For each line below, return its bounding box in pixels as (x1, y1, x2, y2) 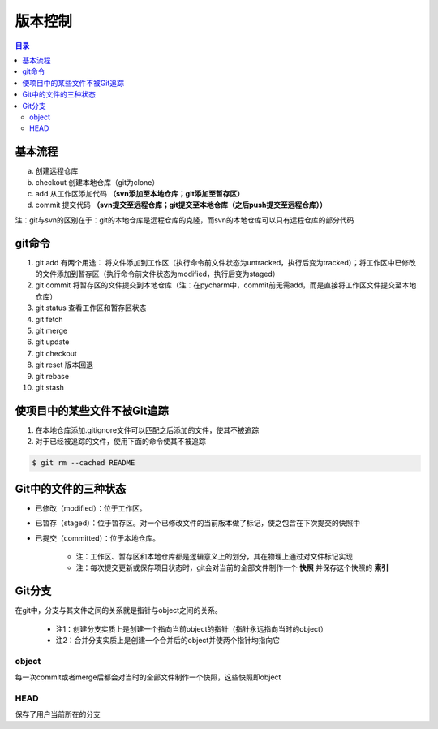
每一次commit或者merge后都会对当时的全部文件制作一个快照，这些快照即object (15, 672, 281, 682)
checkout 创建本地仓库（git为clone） (35, 177, 160, 187)
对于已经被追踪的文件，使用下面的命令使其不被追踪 (35, 437, 206, 446)
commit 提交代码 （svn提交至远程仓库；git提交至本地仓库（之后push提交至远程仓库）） (35, 200, 328, 210)
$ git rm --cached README (32, 459, 135, 468)
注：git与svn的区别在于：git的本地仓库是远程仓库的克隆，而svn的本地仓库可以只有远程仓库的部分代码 (15, 215, 354, 225)
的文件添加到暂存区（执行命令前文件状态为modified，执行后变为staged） (35, 269, 280, 279)
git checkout (35, 348, 77, 358)
